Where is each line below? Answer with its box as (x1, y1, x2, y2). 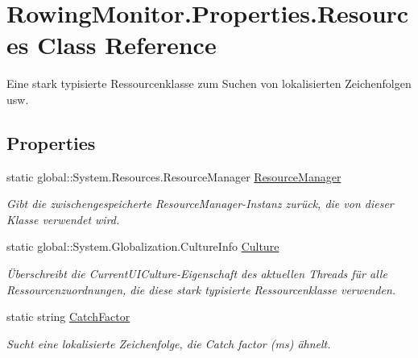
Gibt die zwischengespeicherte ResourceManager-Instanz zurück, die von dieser (6, 195, 394, 212)
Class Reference (37, 28, 217, 61)
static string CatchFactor (6, 308, 130, 325)
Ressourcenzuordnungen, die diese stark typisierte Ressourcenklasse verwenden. (6, 281, 396, 298)
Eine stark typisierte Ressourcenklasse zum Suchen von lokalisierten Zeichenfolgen (6, 75, 412, 92)
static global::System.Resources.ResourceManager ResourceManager (6, 168, 341, 185)
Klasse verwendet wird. (6, 210, 120, 227)
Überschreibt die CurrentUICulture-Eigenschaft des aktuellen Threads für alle (6, 265, 387, 282)
